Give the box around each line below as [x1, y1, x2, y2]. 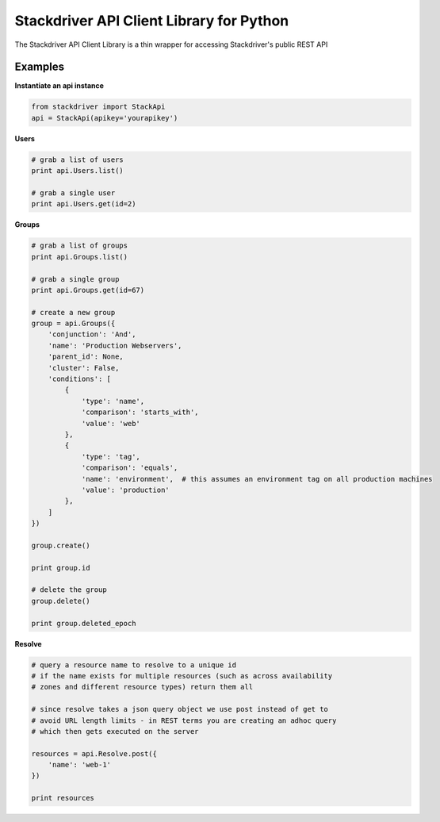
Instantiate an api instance [14, 81, 105, 90]
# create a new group [31, 308, 116, 317]
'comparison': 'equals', [81, 463, 178, 472]
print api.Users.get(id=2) [31, 199, 136, 209]
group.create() [31, 540, 90, 550]
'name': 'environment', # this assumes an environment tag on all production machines [81, 474, 433, 483]
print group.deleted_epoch [31, 619, 136, 628]
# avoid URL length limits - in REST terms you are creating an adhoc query [31, 716, 337, 725]
